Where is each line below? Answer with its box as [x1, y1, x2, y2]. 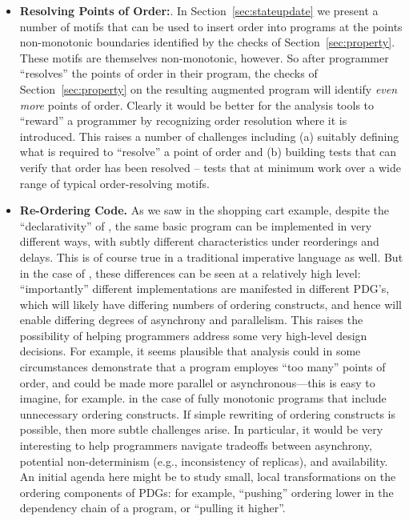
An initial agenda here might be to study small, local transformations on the [19, 468, 396, 485]
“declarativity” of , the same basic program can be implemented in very [19, 217, 372, 234]
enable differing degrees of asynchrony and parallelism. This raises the [19, 311, 363, 328]
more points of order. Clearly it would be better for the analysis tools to [19, 96, 375, 113]
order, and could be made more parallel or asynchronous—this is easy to [19, 374, 375, 391]
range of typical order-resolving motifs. [19, 174, 210, 191]
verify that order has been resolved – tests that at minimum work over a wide [19, 158, 401, 175]
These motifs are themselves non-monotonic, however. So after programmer [19, 49, 389, 66]
